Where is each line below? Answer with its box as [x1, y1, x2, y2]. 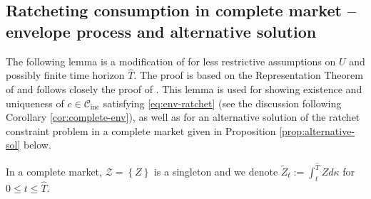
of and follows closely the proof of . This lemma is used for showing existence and [6, 82, 362, 96]
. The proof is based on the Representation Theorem [133, 68, 363, 82]
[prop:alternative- [279, 123, 355, 138]
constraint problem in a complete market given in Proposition [6, 123, 276, 138]
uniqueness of [6, 95, 64, 110]
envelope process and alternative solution [6, 20, 317, 42]
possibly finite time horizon [6, 68, 125, 82]
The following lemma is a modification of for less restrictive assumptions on [6, 53, 336, 68]
